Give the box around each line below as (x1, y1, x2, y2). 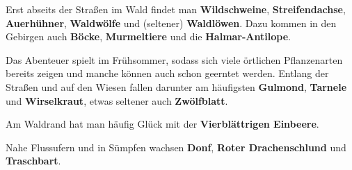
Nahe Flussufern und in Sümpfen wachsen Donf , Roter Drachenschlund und (6, 139, 346, 154)
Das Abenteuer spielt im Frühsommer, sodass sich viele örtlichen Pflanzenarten (6, 52, 343, 67)
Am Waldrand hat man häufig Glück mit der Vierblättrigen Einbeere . (6, 117, 319, 131)
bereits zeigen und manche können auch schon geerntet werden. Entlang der (6, 66, 329, 80)
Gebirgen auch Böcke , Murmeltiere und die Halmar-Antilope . (6, 29, 291, 44)
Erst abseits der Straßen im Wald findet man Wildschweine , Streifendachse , (6, 2, 346, 16)
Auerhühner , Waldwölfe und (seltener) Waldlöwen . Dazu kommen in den (6, 15, 337, 30)
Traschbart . (6, 153, 61, 168)
